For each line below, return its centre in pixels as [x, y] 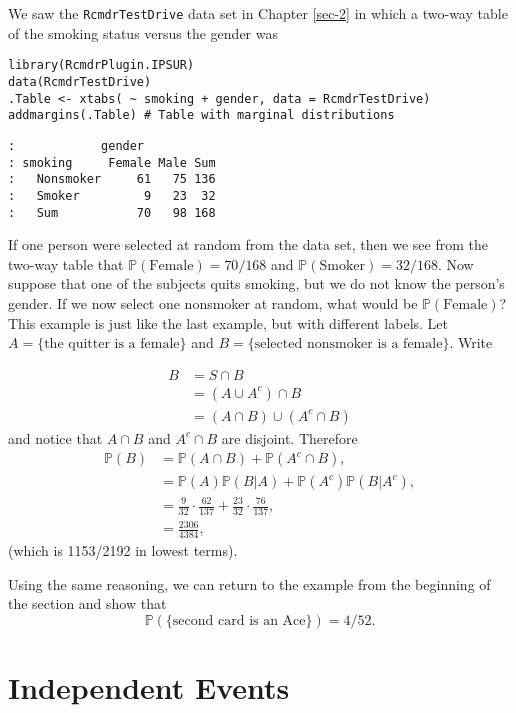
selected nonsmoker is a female [348, 344]
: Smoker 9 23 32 [112, 195]
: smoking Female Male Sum [112, 162]
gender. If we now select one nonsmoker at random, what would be [213, 302]
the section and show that [87, 603]
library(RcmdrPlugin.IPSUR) [101, 65]
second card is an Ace [239, 621]
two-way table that [66, 263]
